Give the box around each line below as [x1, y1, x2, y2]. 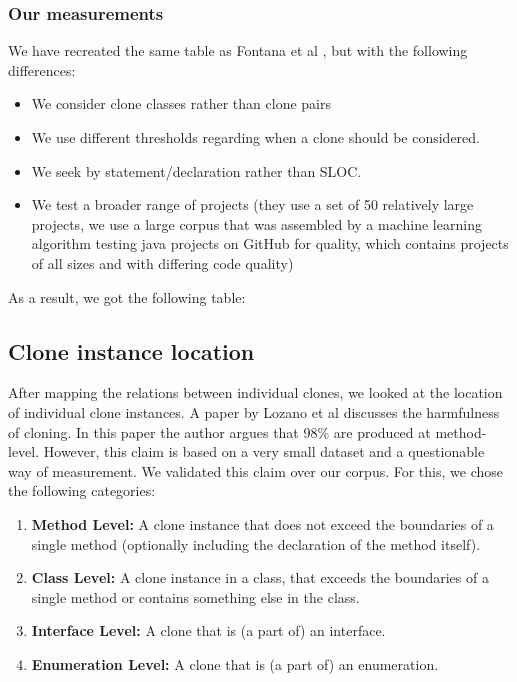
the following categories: [8, 480, 156, 501]
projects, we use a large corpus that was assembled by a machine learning [31, 213, 482, 234]
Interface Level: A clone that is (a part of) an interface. [31, 620, 386, 641]
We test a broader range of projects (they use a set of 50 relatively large [31, 194, 474, 215]
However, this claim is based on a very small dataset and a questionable [43, 441, 485, 462]
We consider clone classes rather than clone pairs [31, 93, 331, 114]
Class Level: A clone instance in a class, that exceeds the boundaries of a [31, 567, 489, 588]
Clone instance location [8, 335, 255, 366]
